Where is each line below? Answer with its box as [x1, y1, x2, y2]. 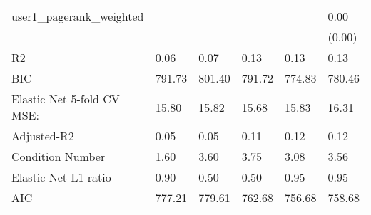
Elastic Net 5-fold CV [11, 90, 120, 107]
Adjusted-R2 [11, 127, 74, 144]
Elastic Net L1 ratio [11, 169, 111, 185]
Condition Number [11, 148, 106, 164]
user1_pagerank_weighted [11, 8, 144, 24]
